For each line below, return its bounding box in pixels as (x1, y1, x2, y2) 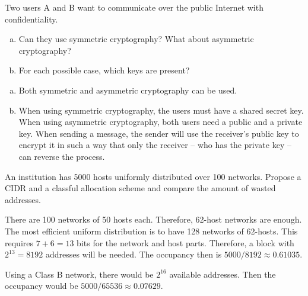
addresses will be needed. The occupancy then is (45, 248, 222, 260)
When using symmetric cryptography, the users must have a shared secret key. (18, 104, 304, 116)
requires (5, 236, 33, 249)
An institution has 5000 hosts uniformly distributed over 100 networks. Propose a (5, 170, 301, 182)
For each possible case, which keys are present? (18, 64, 190, 76)
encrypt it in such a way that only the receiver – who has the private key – (18, 139, 291, 151)
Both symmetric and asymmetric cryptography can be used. (18, 83, 237, 96)
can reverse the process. (18, 150, 105, 162)
